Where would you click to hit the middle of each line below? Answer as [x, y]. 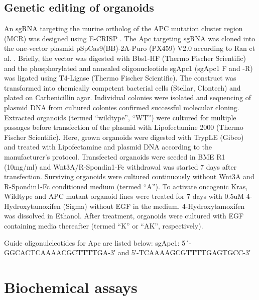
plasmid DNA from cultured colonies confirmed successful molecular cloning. [122, 107]
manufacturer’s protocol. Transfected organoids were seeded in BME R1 [115, 156]
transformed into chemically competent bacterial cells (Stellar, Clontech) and [122, 87]
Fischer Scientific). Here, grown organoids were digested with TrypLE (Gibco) [124, 137]
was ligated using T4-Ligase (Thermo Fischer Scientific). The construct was [120, 78]
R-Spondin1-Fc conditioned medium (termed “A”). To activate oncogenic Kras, [126, 186]
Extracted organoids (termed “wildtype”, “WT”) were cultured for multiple [120, 117]
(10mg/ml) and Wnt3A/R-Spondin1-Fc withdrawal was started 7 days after [120, 166]
